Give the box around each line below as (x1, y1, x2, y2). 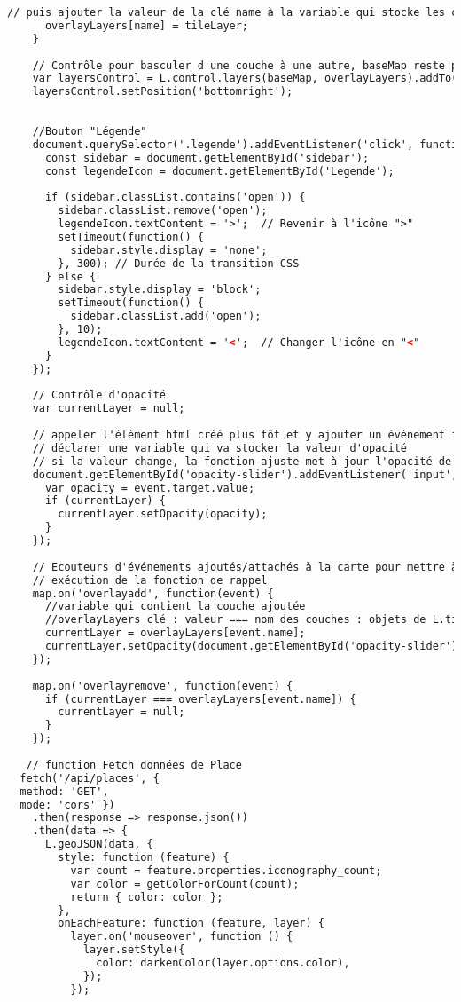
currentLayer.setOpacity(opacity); (58, 508, 268, 521)
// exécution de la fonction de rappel (32, 573, 268, 587)
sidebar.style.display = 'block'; (58, 283, 262, 296)
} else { (44, 270, 97, 283)
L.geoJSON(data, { (44, 838, 153, 851)
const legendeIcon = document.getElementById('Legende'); (44, 164, 395, 178)
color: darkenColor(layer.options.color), (96, 957, 350, 969)
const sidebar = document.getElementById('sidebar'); (44, 151, 370, 164)
